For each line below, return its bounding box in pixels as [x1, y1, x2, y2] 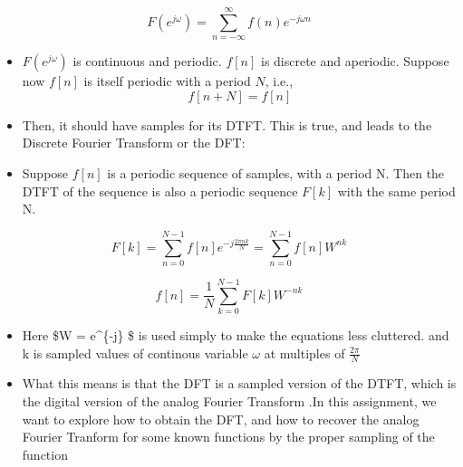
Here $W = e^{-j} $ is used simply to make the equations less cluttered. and [22, 326, 449, 344]
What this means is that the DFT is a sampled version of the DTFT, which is [22, 374, 457, 393]
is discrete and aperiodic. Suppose [260, 52, 449, 71]
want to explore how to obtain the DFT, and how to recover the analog [22, 409, 420, 428]
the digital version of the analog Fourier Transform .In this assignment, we [22, 392, 437, 411]
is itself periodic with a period [83, 71, 251, 91]
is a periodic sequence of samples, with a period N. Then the [107, 163, 445, 182]
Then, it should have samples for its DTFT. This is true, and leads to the [22, 115, 432, 134]
